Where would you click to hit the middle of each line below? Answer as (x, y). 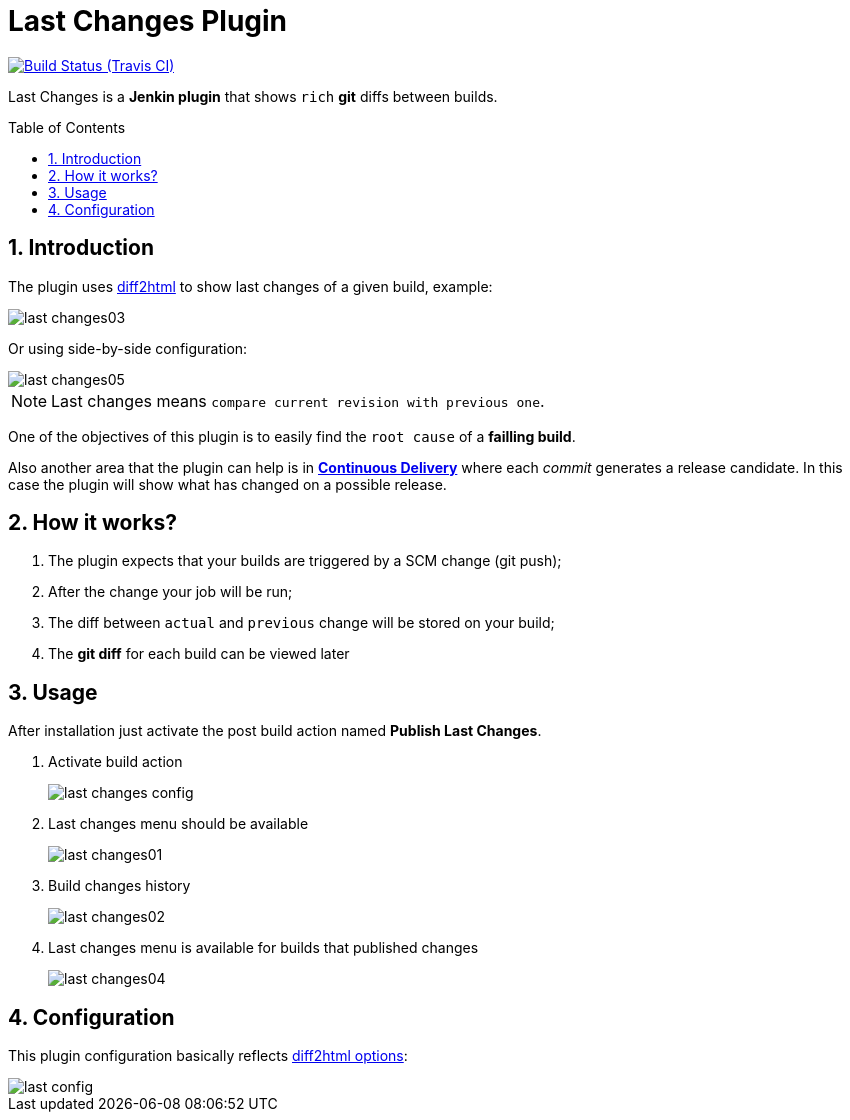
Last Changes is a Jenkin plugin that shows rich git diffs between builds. (253, 96)
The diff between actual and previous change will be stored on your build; (301, 623)
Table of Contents (67, 127)
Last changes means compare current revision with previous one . (298, 400)
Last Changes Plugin (148, 21)
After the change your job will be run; (170, 592)
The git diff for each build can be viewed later (199, 654)
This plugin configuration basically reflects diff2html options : (208, 1056)
